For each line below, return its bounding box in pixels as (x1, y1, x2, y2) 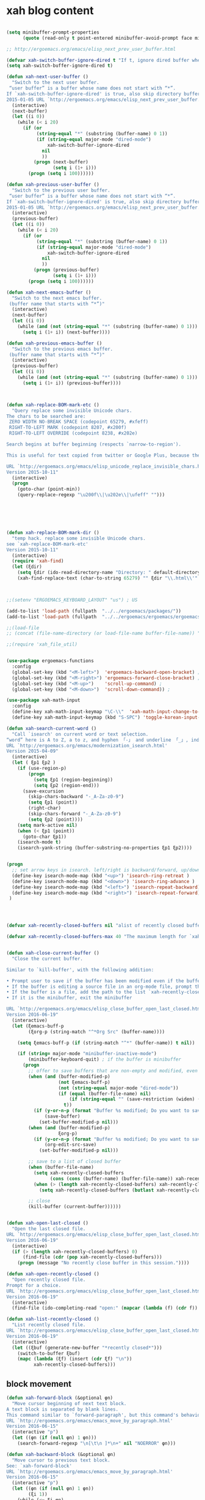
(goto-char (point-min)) (17, 486, 81, 493)
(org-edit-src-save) (45, 1142, 97, 1148)
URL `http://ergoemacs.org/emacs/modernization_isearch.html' (6, 742, 168, 748)
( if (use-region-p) (17, 766, 67, 772)
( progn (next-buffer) (33, 159, 88, 165)
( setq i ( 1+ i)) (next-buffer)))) (22, 329, 111, 335)
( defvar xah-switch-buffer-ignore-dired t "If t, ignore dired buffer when (6, 57, 203, 63)
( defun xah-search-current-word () (6, 725, 97, 731)
